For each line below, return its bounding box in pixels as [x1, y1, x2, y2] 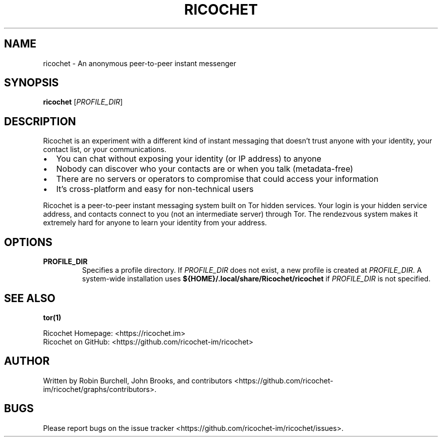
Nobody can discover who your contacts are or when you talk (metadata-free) [56, 164, 353, 174]
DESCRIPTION [4, 115, 76, 128]
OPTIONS [4, 235, 52, 249]
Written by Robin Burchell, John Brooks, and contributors [43, 376, 232, 385]
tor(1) [43, 313, 62, 322]
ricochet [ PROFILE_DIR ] [43, 97, 123, 107]
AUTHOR [4, 355, 50, 368]
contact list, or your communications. [43, 145, 167, 154]
